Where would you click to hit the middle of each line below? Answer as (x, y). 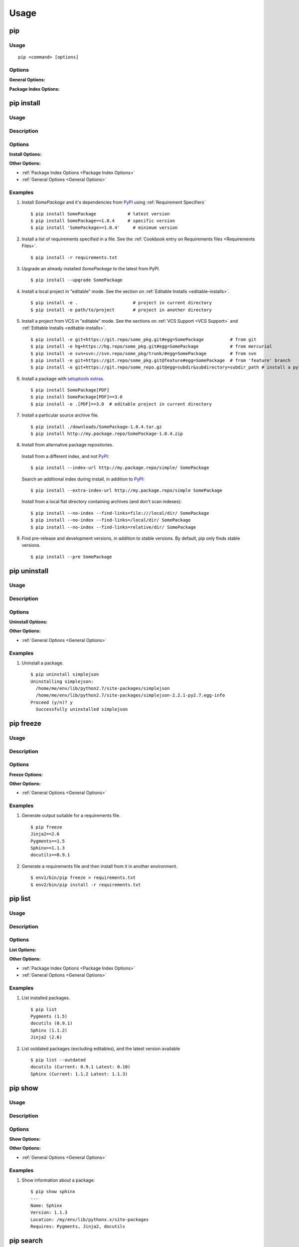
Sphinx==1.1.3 (48, 848)
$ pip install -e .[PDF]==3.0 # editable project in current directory (121, 404)
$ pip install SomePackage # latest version (100, 214)
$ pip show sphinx (53, 1192)
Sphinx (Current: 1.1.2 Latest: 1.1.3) (79, 1074)
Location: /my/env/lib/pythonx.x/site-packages (90, 1219)
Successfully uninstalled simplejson (82, 709)
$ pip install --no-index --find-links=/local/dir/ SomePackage (111, 520)
